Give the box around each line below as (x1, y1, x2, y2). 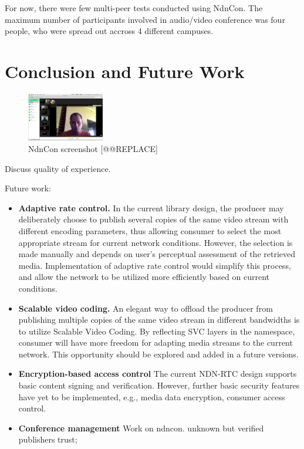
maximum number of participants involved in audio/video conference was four (5, 13, 285, 25)
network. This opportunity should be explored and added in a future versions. (18, 347, 299, 360)
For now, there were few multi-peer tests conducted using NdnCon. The (5, 2, 263, 13)
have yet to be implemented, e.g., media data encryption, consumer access (18, 390, 285, 403)
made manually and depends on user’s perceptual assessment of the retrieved (18, 248, 296, 260)
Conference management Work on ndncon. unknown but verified (18, 421, 264, 434)
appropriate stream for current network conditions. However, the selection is (18, 236, 293, 248)
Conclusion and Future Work (5, 59, 245, 83)
